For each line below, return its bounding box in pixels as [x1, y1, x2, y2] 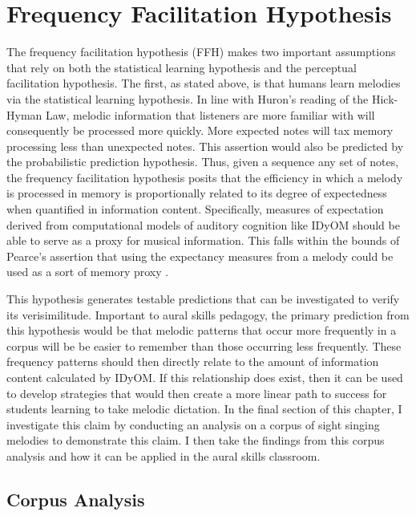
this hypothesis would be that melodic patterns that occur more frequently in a [6, 322, 397, 339]
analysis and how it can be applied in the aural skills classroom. [6, 447, 321, 464]
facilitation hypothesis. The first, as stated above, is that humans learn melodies [6, 75, 401, 91]
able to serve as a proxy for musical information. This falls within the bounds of [6, 232, 400, 249]
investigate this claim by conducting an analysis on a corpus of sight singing [6, 416, 380, 433]
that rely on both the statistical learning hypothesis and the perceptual [6, 59, 357, 75]
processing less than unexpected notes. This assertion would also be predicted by [6, 137, 404, 154]
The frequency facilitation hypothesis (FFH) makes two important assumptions [6, 43, 396, 60]
